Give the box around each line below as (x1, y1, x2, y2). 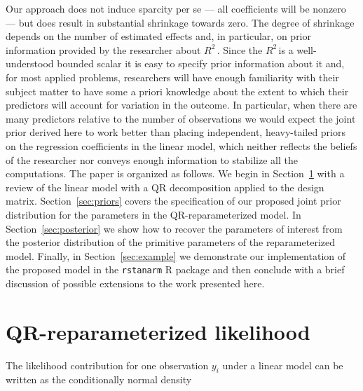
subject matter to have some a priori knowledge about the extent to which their (6, 83, 349, 98)
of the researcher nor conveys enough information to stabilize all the (6, 152, 298, 167)
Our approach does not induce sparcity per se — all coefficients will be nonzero (6, 1, 346, 15)
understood (6, 56, 54, 71)
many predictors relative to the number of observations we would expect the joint (6, 111, 356, 125)
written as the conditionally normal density (6, 372, 192, 387)
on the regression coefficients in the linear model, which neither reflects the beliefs (6, 138, 357, 153)
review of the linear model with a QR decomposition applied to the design (6, 179, 324, 194)
